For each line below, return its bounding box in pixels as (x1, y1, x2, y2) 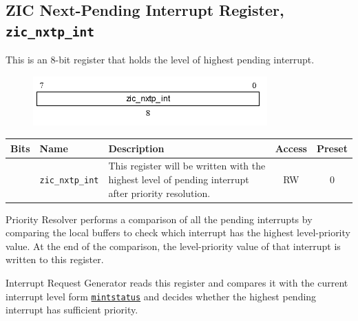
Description (108, 141, 165, 155)
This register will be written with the (108, 158, 266, 173)
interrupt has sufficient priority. (6, 302, 138, 317)
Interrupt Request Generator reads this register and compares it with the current (6, 276, 348, 290)
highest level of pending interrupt (108, 172, 249, 186)
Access (275, 141, 307, 155)
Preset (316, 141, 348, 155)
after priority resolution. (108, 185, 211, 200)
